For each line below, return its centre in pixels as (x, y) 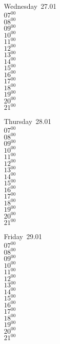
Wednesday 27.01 (30, 6)
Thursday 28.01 (28, 121)
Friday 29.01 (23, 236)
